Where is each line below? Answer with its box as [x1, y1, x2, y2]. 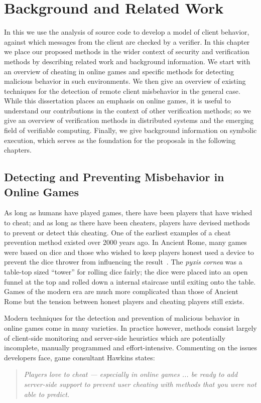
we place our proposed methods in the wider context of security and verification [4, 46, 249, 57]
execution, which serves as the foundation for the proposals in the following [4, 135, 236, 145]
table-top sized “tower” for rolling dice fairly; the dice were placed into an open [4, 266, 248, 277]
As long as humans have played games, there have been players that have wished [4, 207, 252, 218]
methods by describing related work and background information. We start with [4, 56, 250, 66]
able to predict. [24, 388, 70, 399]
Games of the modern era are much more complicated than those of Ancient [4, 286, 238, 297]
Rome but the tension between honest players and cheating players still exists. [4, 296, 244, 306]
